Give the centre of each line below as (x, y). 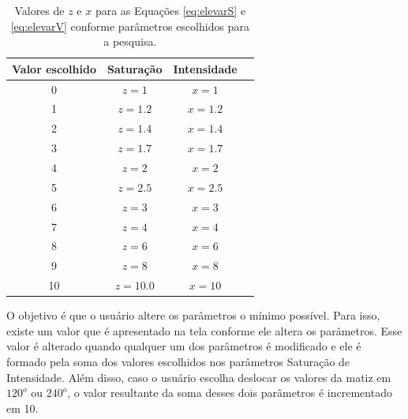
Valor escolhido (54, 68)
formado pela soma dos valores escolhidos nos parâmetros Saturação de (178, 361)
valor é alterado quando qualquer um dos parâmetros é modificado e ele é (184, 346)
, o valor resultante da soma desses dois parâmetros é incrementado (230, 393)
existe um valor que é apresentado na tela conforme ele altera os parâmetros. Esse (204, 330)
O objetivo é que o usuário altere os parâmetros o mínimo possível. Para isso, (193, 315)
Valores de (39, 10)
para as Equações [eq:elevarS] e (170, 10)
